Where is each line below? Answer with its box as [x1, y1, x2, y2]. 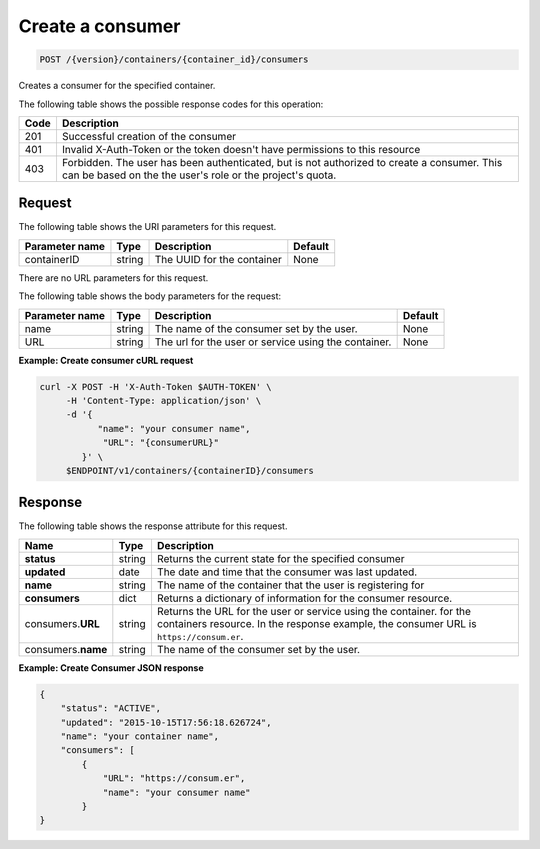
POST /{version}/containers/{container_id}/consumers [39, 54, 309, 65]
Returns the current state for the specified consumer [156, 551, 405, 565]
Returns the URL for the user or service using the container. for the [156, 604, 472, 618]
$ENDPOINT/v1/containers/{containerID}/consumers [65, 465, 314, 476]
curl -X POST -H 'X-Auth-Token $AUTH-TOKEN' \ [39, 381, 272, 392]
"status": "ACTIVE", [60, 703, 162, 714]
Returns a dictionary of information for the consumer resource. [156, 591, 453, 605]
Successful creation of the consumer [61, 129, 237, 143]
